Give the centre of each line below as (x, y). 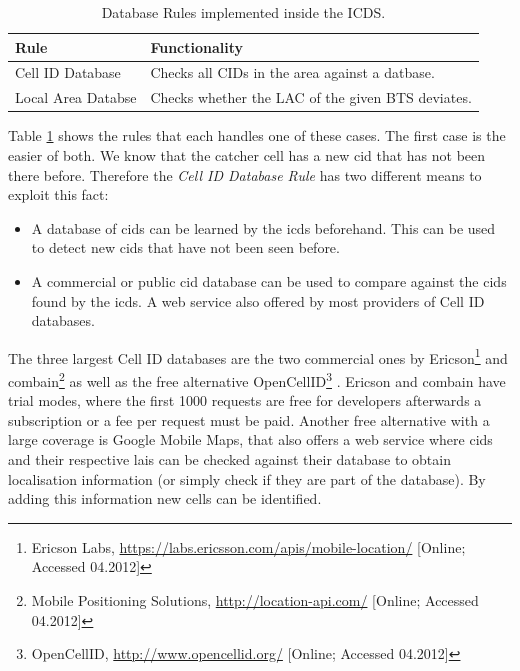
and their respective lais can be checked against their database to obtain (229, 459)
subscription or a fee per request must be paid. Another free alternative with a (249, 419)
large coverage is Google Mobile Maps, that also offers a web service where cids (250, 439)
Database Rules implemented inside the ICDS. (243, 12)
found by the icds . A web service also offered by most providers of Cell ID (258, 300)
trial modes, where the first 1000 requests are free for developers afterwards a (245, 400)
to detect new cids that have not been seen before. (185, 247)
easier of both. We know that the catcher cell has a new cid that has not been (247, 154)
